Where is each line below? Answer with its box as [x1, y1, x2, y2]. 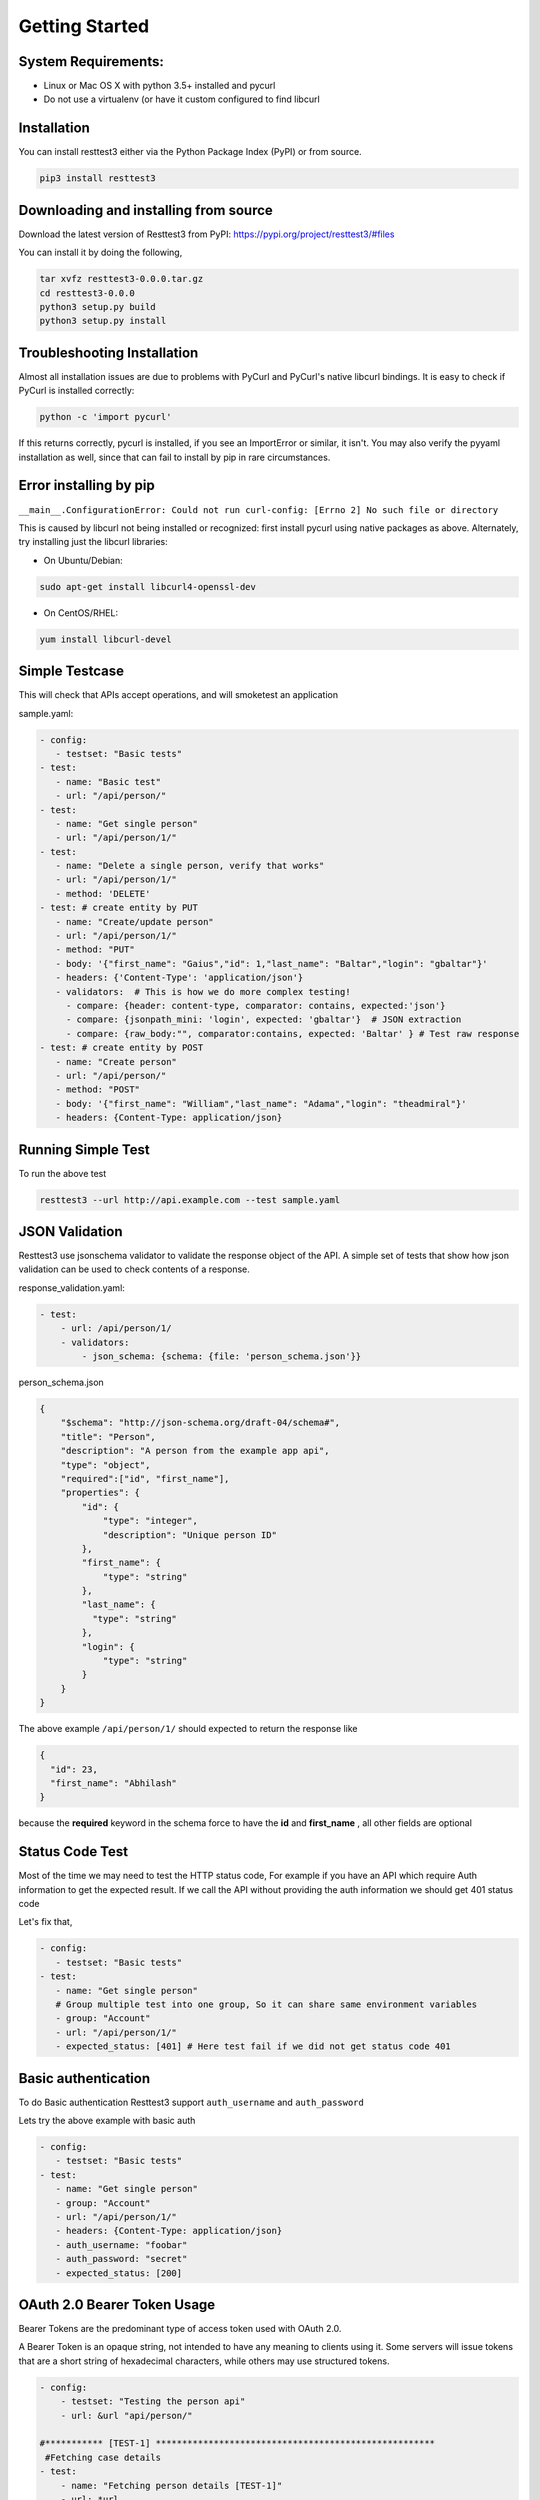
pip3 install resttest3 [39, 173, 157, 184]
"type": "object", [60, 1459, 151, 1470]
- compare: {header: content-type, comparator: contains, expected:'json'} [65, 1000, 446, 1011]
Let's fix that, [18, 1916, 73, 1928]
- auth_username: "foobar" [55, 2239, 188, 2250]
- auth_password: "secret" [55, 2253, 188, 2265]
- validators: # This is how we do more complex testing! [55, 986, 351, 997]
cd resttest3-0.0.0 [39, 287, 135, 299]
